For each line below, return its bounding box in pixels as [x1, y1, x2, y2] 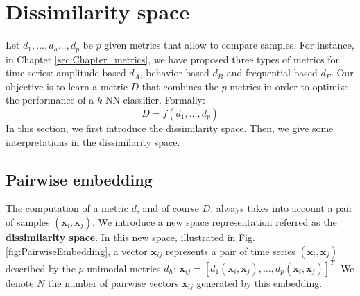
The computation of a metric [6, 201, 128, 215]
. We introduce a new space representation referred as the [92, 214, 337, 229]
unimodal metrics [87, 261, 161, 275]
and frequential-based [226, 65, 318, 80]
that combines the [142, 79, 218, 93]
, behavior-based [139, 65, 209, 80]
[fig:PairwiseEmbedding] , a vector [6, 243, 148, 258]
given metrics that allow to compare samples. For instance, [104, 38, 354, 52]
